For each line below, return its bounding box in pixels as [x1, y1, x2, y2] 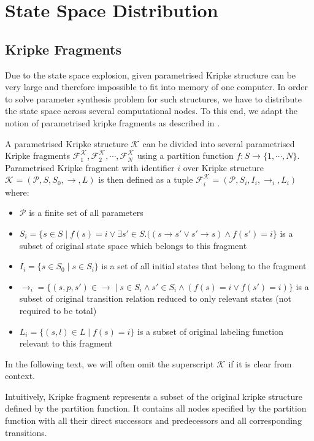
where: [5, 185, 29, 198]
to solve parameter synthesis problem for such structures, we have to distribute [5, 92, 302, 105]
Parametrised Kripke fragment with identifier [5, 161, 175, 174]
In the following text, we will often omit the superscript [5, 357, 214, 370]
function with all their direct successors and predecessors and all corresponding [5, 414, 302, 427]
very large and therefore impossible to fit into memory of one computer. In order [5, 80, 308, 93]
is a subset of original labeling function [137, 324, 283, 337]
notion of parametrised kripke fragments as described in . [5, 116, 220, 129]
